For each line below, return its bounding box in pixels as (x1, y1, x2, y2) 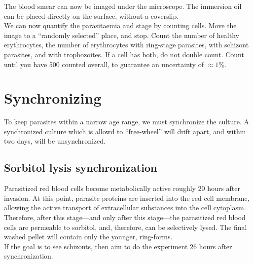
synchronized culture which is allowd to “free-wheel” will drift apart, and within (4, 126, 246, 136)
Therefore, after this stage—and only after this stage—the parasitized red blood (4, 212, 246, 223)
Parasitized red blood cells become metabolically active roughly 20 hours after (4, 183, 240, 193)
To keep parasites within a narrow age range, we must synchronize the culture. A (4, 116, 250, 127)
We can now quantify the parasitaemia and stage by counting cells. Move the (4, 20, 237, 31)
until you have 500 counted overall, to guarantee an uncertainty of (4, 59, 204, 69)
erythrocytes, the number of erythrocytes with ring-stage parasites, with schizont (4, 39, 249, 50)
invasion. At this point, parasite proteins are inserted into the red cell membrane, (4, 192, 250, 203)
